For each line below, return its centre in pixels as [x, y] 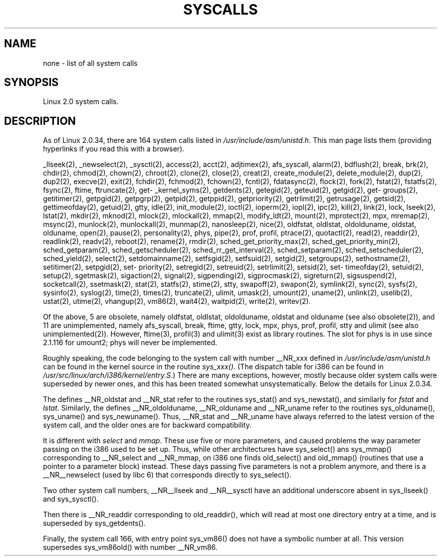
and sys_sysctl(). [71, 499]
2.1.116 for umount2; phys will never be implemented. [130, 343]
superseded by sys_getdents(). [94, 523]
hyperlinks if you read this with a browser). [114, 149]
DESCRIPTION [40, 121]
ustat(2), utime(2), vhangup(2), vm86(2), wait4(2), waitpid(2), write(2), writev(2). [177, 301]
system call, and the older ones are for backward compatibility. [147, 425]
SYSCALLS [220, 10]
